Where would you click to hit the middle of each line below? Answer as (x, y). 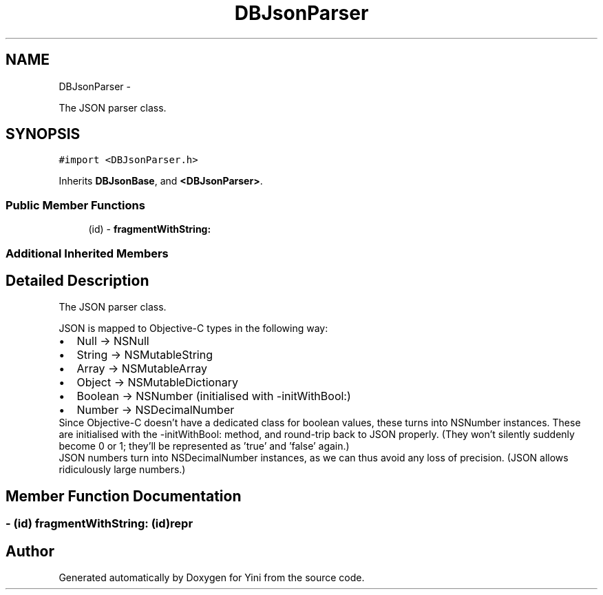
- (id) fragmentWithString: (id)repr (99, 524)
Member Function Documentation (124, 496)
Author (30, 551)
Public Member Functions (75, 205)
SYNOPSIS (43, 134)
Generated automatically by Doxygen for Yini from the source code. (212, 578)
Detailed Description (77, 280)
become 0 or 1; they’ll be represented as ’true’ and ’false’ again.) (204, 446)
